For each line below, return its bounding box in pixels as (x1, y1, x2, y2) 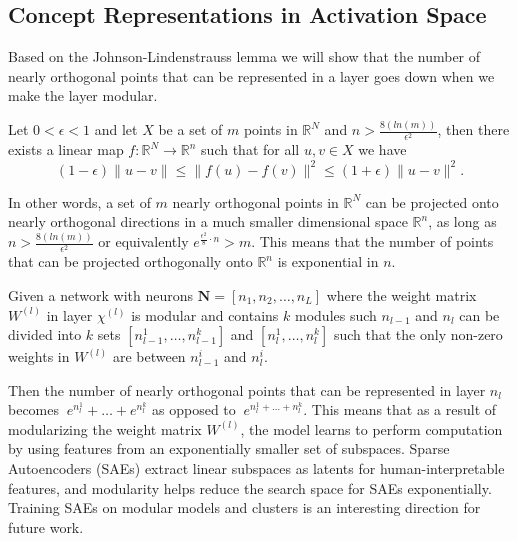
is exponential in (277, 251, 379, 272)
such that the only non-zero (333, 324, 503, 345)
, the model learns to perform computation (240, 418, 503, 439)
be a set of (158, 119, 223, 140)
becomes (8, 399, 60, 420)
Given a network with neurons (8, 284, 193, 305)
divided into (8, 324, 82, 345)
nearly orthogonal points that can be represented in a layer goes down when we (8, 65, 495, 86)
